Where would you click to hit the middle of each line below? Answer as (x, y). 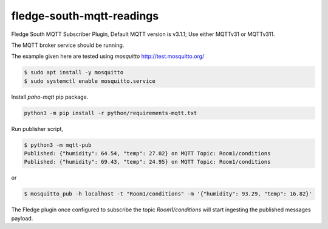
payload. (22, 218)
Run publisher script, (37, 129)
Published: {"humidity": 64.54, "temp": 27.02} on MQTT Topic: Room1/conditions (147, 153)
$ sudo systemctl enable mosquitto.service (90, 81)
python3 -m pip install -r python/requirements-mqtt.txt (111, 113)
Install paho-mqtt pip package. (50, 97)
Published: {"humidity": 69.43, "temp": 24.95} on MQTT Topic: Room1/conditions (147, 162)
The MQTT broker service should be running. (68, 45)
